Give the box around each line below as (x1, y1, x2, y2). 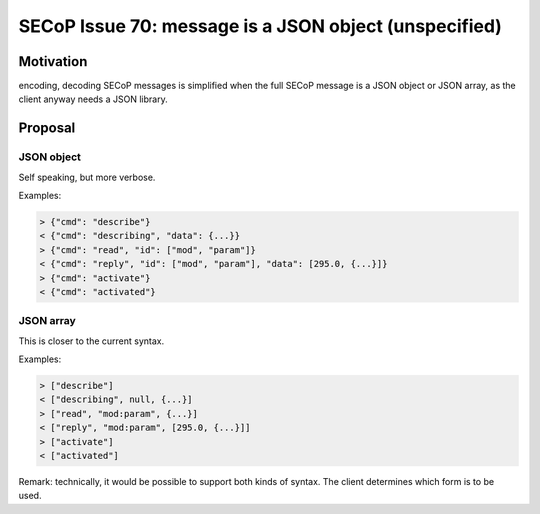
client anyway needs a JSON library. (18, 93, 169, 105)
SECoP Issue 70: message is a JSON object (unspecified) (18, 15, 502, 37)
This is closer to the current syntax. (18, 335, 165, 347)
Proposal (18, 120, 76, 137)
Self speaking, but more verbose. (18, 171, 156, 183)
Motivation (18, 53, 88, 70)
